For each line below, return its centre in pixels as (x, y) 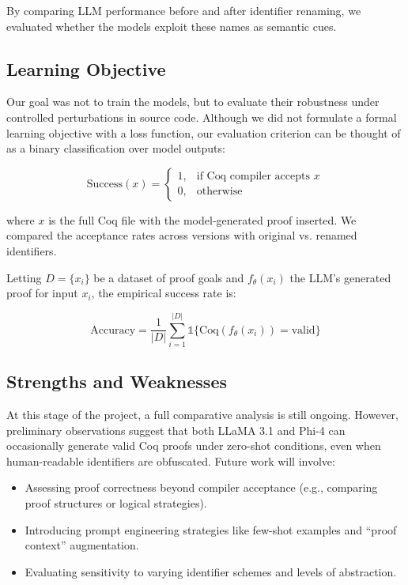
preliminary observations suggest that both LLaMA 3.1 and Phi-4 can (176, 430)
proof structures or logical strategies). (116, 503)
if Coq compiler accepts (253, 177)
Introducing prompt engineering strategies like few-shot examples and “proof (211, 529)
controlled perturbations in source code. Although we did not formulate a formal (202, 117)
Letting (24, 277)
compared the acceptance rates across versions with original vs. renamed (182, 235)
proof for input (42, 293)
